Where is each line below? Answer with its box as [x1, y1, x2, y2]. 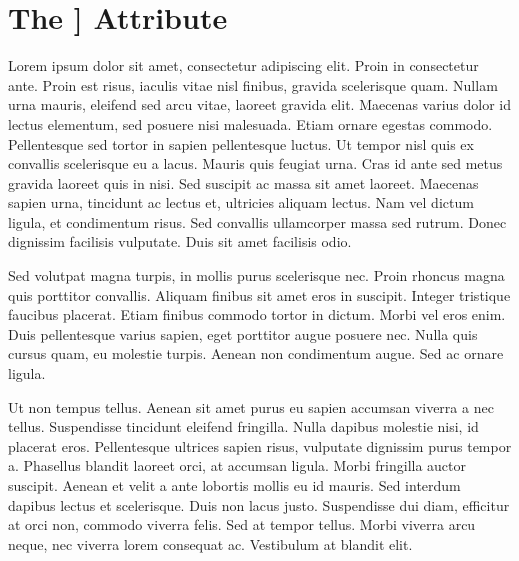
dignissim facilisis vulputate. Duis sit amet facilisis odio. [8, 231, 352, 252]
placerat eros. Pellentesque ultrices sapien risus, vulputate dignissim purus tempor [8, 435, 512, 456]
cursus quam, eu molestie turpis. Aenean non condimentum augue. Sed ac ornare [8, 343, 504, 364]
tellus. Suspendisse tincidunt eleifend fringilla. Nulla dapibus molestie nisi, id [8, 416, 479, 437]
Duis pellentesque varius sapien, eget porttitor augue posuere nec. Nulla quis [8, 323, 478, 344]
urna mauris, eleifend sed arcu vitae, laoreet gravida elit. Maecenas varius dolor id [8, 94, 512, 115]
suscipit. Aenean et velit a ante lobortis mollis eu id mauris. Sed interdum [8, 475, 461, 495]
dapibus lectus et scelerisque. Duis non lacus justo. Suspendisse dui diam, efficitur [8, 494, 510, 515]
